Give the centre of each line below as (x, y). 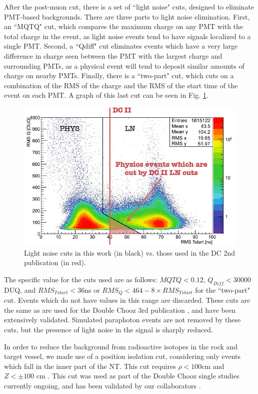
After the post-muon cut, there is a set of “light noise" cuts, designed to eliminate (129, 7)
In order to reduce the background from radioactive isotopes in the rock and (121, 346)
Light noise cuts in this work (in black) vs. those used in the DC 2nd (130, 252)
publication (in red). (55, 262)
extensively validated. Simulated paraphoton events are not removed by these (122, 320)
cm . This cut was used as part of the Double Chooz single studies (138, 376)
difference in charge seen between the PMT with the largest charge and (113, 55)
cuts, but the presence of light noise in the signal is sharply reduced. (108, 330)
